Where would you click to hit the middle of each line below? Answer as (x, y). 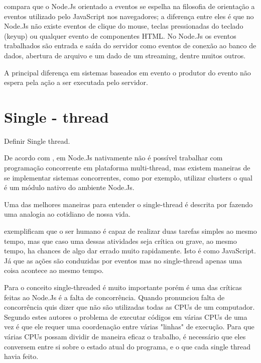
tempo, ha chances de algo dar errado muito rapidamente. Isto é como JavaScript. (130, 251)
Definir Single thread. (37, 141)
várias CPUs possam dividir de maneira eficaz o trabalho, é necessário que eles (125, 336)
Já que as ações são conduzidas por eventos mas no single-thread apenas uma (123, 260)
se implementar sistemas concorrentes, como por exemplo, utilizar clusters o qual (128, 177)
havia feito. (21, 356)
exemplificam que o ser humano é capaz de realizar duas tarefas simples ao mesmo (130, 231)
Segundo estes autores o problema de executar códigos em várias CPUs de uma (126, 316)
